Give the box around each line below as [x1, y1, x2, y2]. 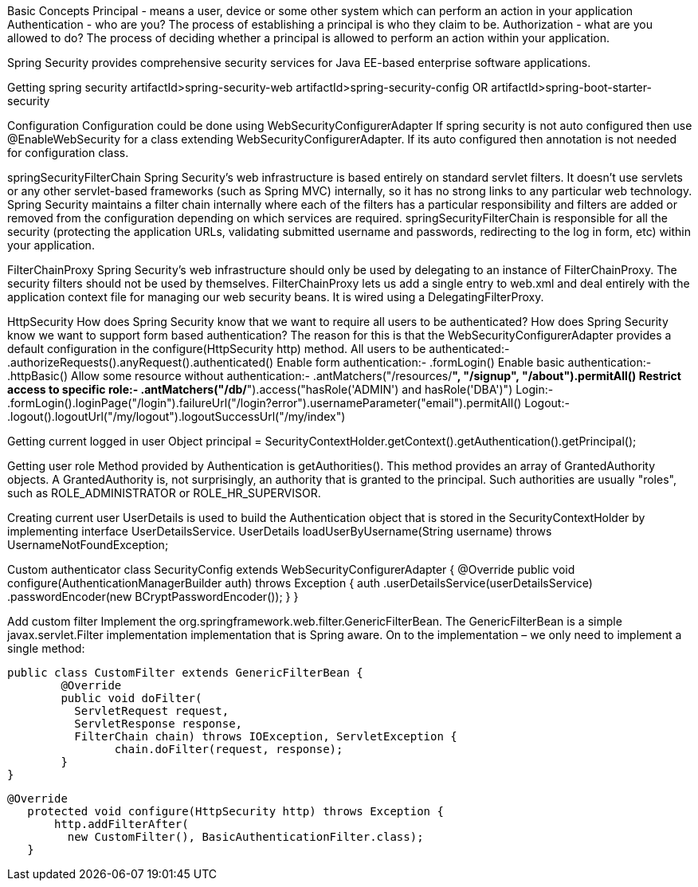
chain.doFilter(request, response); [114, 743, 343, 756]
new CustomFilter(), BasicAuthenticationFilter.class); [67, 830, 424, 843]
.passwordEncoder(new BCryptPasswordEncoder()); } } [7, 590, 299, 603]
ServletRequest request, [74, 704, 229, 717]
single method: [7, 642, 85, 655]
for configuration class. [7, 146, 129, 159]
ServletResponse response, [74, 717, 243, 730]
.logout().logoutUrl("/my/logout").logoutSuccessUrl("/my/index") [7, 410, 346, 423]
